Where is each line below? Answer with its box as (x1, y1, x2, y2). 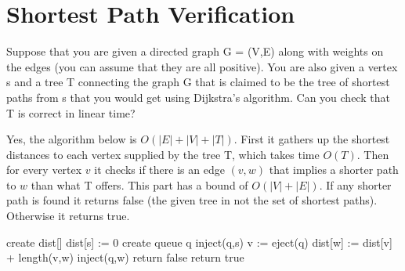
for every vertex (6, 161, 82, 178)
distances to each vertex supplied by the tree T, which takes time (6, 146, 320, 162)
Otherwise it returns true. (6, 208, 130, 224)
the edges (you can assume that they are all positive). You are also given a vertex (6, 58, 398, 74)
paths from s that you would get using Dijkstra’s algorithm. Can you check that (6, 89, 390, 105)
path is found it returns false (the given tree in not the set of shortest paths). (6, 192, 378, 208)
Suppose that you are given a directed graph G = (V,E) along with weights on (6, 43, 384, 60)
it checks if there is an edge (94, 161, 225, 178)
